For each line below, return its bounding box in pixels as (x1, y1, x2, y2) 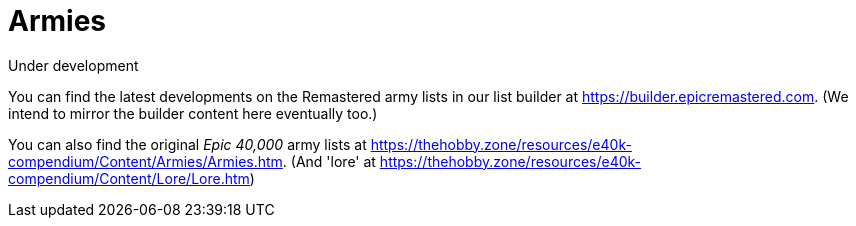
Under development (8, 56, 139, 74)
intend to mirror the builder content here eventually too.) (8, 104, 378, 122)
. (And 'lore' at (282, 152, 376, 170)
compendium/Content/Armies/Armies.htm (8, 152, 283, 170)
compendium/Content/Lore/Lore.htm (8, 169, 250, 187)
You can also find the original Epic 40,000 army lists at (8, 135, 367, 153)
